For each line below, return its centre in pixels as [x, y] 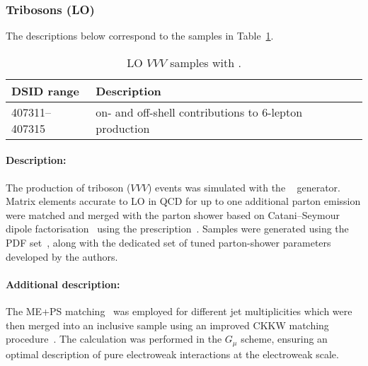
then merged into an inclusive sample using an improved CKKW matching [167, 325]
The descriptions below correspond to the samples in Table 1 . [140, 36]
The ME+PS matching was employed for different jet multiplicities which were [179, 311]
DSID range [45, 90]
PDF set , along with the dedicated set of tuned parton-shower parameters [168, 242]
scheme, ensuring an [284, 339]
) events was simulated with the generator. [244, 187]
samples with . [206, 62]
